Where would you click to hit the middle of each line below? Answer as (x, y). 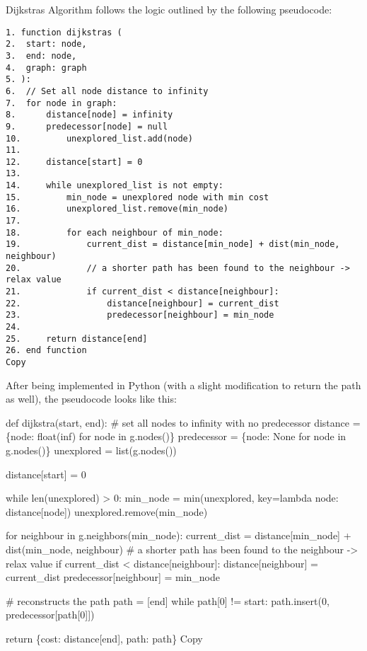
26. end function (46, 351)
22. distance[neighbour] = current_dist (142, 303)
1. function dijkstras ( (64, 32)
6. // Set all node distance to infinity (107, 91)
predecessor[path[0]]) (50, 615)
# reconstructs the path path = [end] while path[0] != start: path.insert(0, (168, 600)
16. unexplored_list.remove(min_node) (117, 209)
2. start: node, (46, 44)
